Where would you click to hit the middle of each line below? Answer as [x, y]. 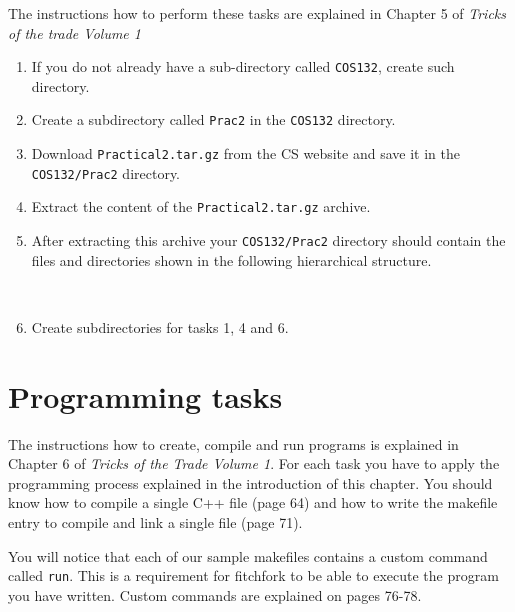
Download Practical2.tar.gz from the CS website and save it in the [245, 153]
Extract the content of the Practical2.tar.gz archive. [201, 206]
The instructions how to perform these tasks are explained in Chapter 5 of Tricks [257, 13]
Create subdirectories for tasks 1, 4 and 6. [160, 326]
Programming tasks [145, 395]
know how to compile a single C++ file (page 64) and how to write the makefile [253, 502]
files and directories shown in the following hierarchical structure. [231, 259]
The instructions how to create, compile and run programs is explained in [233, 443]
